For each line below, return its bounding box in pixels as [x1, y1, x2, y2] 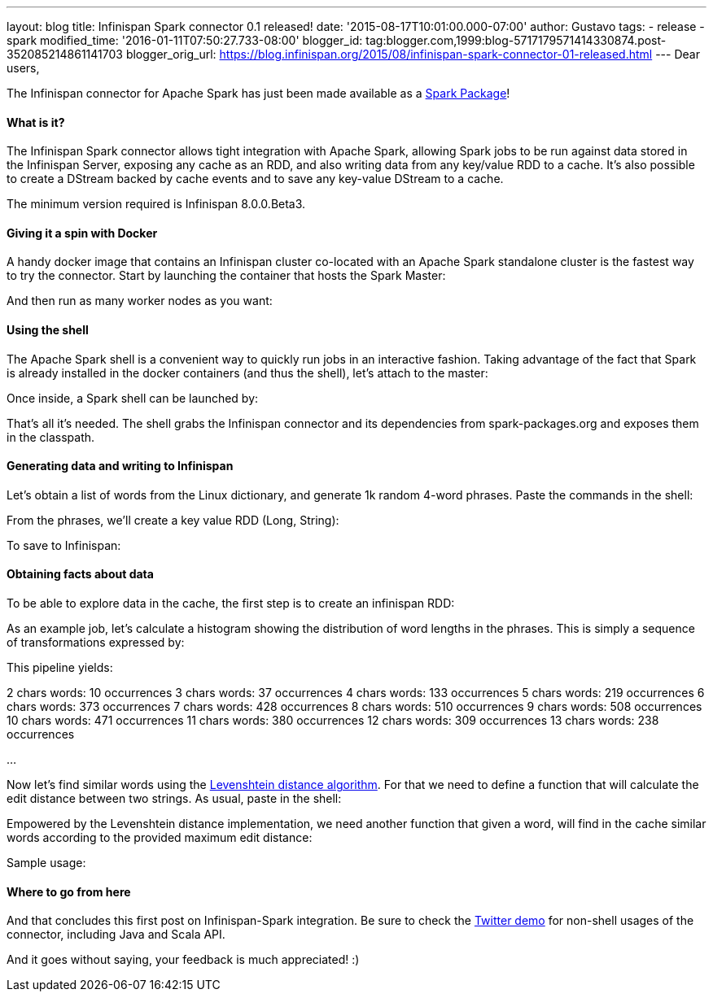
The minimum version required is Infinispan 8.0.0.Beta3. [7, 197, 306, 211]
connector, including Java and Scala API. [7, 927, 225, 942]
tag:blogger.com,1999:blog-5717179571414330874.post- [365, 33, 667, 47]
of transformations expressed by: [7, 635, 185, 650]
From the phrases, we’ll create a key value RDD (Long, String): [7, 512, 339, 527]
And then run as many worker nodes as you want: [7, 294, 273, 308]
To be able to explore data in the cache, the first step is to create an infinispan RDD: [7, 596, 455, 611]
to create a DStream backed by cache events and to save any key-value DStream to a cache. [7, 172, 504, 186]
